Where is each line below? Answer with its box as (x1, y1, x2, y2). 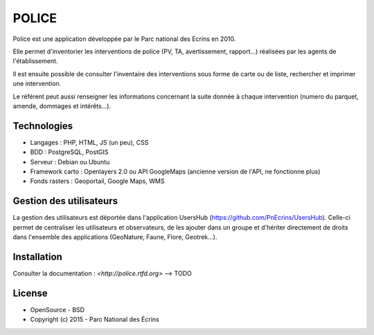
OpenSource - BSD (30, 305, 85, 313)
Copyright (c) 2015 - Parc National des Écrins (30, 316, 159, 324)
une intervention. (12, 80, 62, 88)
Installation (12, 250, 62, 263)
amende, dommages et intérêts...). (12, 101, 111, 110)
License (12, 287, 48, 299)
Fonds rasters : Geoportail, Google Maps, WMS (30, 177, 165, 185)
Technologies (12, 120, 73, 132)
